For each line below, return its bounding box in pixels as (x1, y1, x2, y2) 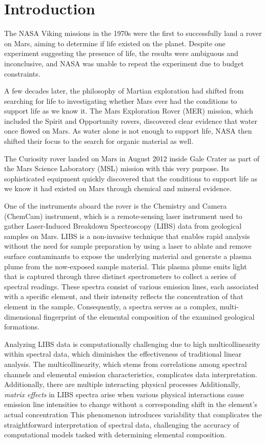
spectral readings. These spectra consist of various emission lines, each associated (4, 281, 259, 291)
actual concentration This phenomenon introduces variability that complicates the (4, 409, 262, 419)
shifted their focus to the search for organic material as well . (4, 136, 194, 146)
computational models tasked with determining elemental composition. (4, 429, 227, 440)
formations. (4, 321, 39, 332)
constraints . (4, 68, 40, 79)
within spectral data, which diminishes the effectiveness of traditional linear (4, 348, 242, 359)
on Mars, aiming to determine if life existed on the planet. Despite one (4, 38, 226, 48)
